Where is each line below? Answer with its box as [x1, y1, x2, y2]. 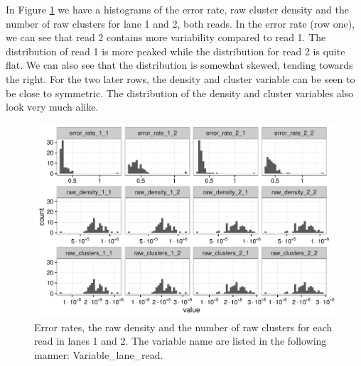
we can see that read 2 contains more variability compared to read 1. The [6, 30, 326, 45]
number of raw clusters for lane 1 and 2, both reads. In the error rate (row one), [6, 16, 355, 30]
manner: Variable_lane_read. [34, 347, 163, 362]
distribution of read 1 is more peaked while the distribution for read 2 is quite [6, 43, 345, 58]
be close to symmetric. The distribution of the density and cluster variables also [6, 85, 354, 100]
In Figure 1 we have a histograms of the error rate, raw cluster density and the [6, 2, 350, 16]
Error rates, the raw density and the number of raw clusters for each [34, 319, 333, 334]
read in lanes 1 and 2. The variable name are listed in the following [34, 333, 327, 348]
